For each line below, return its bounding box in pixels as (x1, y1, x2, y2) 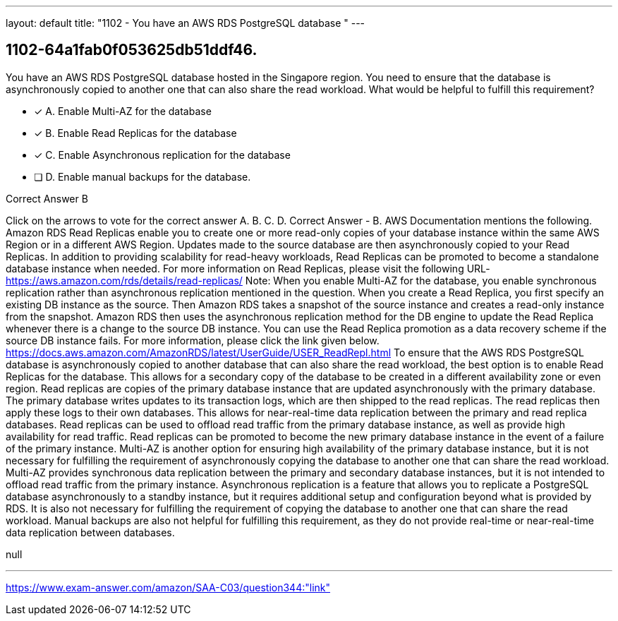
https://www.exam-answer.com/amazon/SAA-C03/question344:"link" (6, 581, 331, 593)
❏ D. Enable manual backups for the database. (34, 170, 251, 183)
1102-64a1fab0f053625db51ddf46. (6, 41, 257, 59)
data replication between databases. (6, 526, 175, 538)
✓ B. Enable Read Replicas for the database (34, 126, 237, 139)
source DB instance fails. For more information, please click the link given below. (6, 334, 380, 346)
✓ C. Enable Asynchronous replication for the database (34, 148, 291, 161)
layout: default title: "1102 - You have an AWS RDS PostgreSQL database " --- (6, 17, 365, 29)
